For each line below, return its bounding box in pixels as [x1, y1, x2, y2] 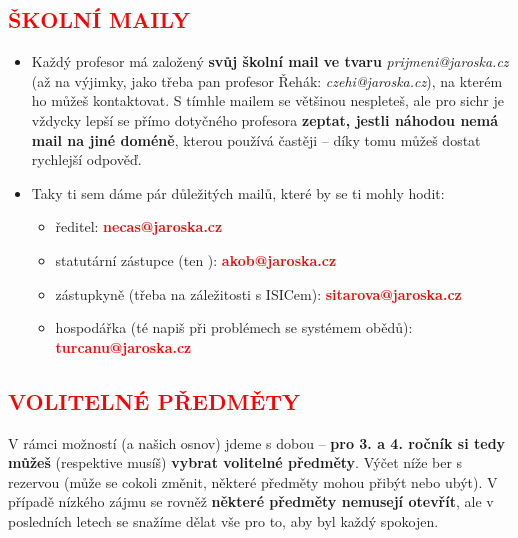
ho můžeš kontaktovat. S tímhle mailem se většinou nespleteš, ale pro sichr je [31, 90, 504, 111]
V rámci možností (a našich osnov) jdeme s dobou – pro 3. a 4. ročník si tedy [8, 432, 506, 453]
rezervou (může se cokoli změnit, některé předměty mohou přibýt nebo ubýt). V [8, 471, 498, 492]
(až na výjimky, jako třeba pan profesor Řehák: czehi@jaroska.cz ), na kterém [31, 70, 503, 91]
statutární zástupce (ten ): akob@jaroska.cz [55, 249, 337, 270]
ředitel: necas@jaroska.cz [55, 216, 223, 237]
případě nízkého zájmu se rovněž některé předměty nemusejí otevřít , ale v [8, 491, 494, 512]
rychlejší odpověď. [31, 149, 142, 170]
